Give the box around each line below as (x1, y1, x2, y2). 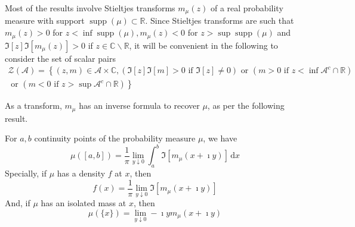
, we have (203, 132, 237, 144)
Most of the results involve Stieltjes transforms (5, 2, 175, 14)
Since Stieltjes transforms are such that (150, 14, 294, 27)
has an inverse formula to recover (79, 99, 200, 112)
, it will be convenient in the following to (129, 39, 278, 51)
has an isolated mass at (41, 197, 126, 209)
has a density (57, 167, 106, 179)
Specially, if (5, 167, 47, 179)
